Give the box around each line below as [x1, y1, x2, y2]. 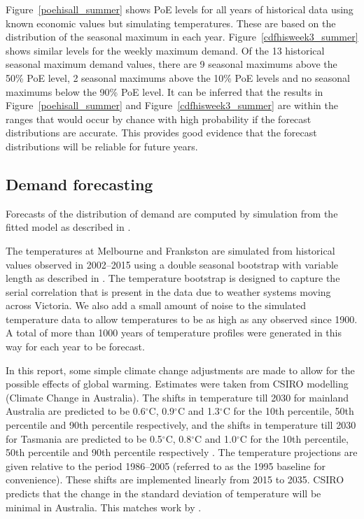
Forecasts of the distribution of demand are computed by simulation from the [6, 206, 338, 220]
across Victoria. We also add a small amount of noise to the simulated [6, 298, 307, 313]
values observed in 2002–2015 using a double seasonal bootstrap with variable [6, 257, 339, 271]
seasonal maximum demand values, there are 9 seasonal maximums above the [6, 57, 337, 71]
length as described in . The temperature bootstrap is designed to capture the [6, 271, 340, 285]
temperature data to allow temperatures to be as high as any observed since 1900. [6, 311, 358, 326]
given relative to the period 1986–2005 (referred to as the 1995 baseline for [6, 458, 325, 473]
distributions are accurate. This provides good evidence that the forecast [6, 125, 317, 140]
